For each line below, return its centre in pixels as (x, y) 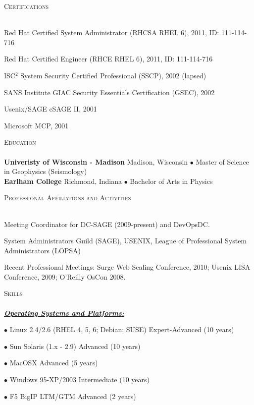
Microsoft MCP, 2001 (36, 125)
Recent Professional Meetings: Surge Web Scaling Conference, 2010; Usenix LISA (127, 267)
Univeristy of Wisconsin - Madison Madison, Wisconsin (96, 161)
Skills (13, 293)
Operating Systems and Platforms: (64, 313)
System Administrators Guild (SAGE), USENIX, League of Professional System (126, 241)
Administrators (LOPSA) (43, 250)
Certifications (26, 6)
